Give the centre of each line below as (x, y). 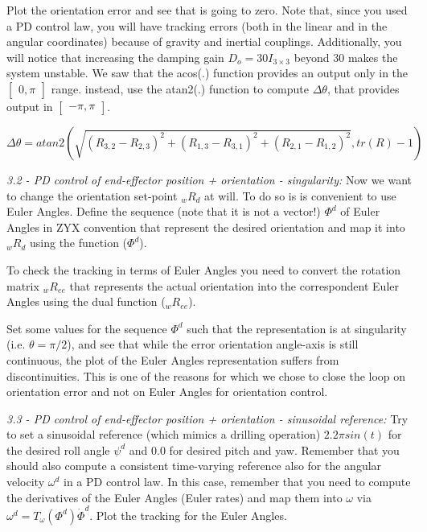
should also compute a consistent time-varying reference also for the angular (194, 466)
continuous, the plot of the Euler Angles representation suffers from (173, 359)
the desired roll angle (58, 450)
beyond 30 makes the (346, 57)
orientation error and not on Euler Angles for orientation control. (167, 392)
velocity (26, 482)
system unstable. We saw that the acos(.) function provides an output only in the (207, 73)
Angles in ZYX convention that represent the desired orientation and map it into (206, 227)
